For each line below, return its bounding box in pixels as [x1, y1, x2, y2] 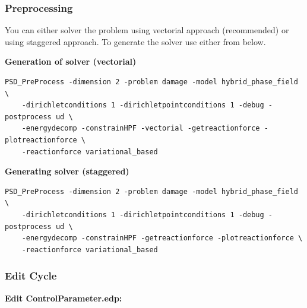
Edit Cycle [5, 268, 57, 283]
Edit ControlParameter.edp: [5, 291, 122, 304]
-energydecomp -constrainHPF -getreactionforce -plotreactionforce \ [21, 234, 303, 243]
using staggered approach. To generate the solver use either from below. [5, 35, 266, 47]
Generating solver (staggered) [5, 165, 129, 177]
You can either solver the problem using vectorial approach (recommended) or [5, 24, 289, 36]
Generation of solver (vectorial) [5, 55, 137, 68]
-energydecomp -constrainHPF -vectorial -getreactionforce [21, 124, 260, 133]
